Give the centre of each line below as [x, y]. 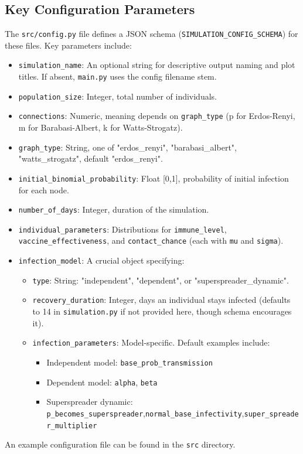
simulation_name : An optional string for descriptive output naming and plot [157, 65]
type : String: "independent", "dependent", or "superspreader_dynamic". [161, 280]
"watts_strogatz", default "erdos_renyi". [91, 158]
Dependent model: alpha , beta [102, 382]
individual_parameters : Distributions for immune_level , [122, 229]
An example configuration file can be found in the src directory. [120, 444]
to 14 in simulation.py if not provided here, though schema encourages [162, 311]
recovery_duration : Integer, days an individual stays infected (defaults [161, 300]
